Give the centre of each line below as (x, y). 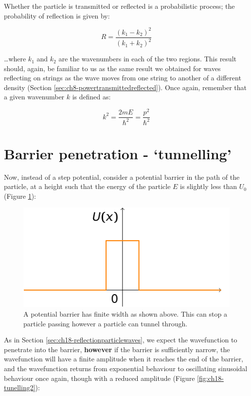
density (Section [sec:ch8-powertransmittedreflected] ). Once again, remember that (125, 87)
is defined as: (91, 97)
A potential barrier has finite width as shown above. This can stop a (125, 313)
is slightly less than (209, 186)
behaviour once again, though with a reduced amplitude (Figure (99, 378)
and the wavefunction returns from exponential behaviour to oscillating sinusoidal (126, 368)
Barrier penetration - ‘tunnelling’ (118, 153)
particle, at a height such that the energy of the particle (87, 186)
